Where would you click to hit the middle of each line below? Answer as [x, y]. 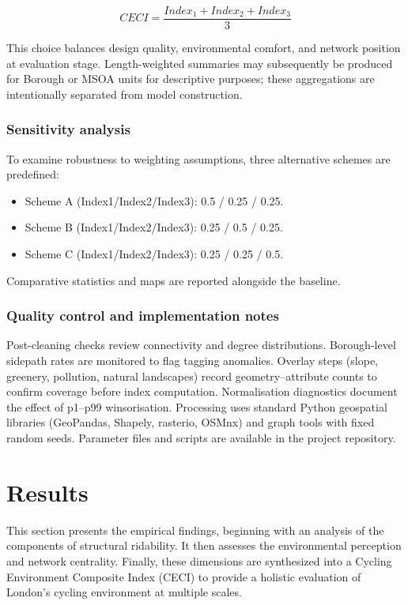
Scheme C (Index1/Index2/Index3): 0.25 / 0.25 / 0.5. [154, 254]
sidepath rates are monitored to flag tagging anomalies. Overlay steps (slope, [192, 361]
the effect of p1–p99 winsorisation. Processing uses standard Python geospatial [197, 406]
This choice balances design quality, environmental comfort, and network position [204, 48]
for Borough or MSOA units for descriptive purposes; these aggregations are [191, 79]
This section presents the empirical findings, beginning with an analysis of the [195, 530]
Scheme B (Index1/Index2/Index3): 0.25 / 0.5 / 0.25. [154, 227]
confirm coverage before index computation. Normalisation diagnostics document [202, 391]
